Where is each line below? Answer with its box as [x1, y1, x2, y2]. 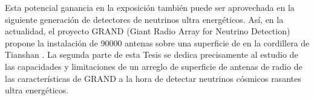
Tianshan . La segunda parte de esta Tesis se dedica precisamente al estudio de [5, 48, 298, 61]
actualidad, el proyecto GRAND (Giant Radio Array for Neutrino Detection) [5, 25, 290, 37]
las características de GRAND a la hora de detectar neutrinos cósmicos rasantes [5, 72, 301, 84]
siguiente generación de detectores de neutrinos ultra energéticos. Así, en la [5, 13, 284, 25]
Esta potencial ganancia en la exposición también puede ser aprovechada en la [5, 1, 295, 13]
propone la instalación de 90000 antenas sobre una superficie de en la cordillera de [5, 36, 310, 49]
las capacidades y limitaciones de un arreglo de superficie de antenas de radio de [5, 60, 303, 72]
